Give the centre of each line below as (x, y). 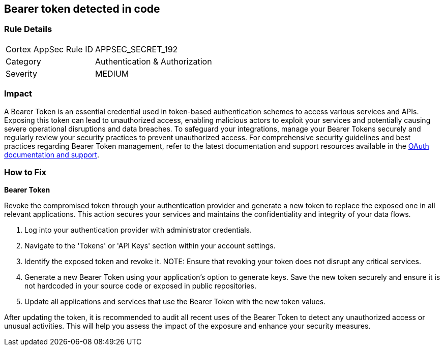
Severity (21, 73)
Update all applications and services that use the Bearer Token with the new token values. (175, 302)
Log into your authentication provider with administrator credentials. (138, 230)
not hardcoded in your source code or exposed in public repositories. (140, 286)
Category (23, 61)
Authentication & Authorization (154, 61)
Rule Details (28, 29)
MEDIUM (112, 73)
